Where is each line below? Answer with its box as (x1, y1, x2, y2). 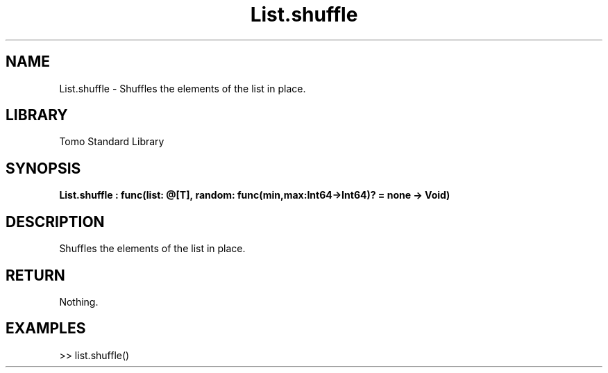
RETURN (6, 266, 65, 284)
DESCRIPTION (6, 213, 105, 231)
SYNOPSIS (6, 159, 81, 177)
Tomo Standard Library (59, 135, 164, 148)
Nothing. (59, 295, 99, 308)
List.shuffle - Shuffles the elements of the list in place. (59, 82, 306, 94)
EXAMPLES (6, 320, 86, 338)
